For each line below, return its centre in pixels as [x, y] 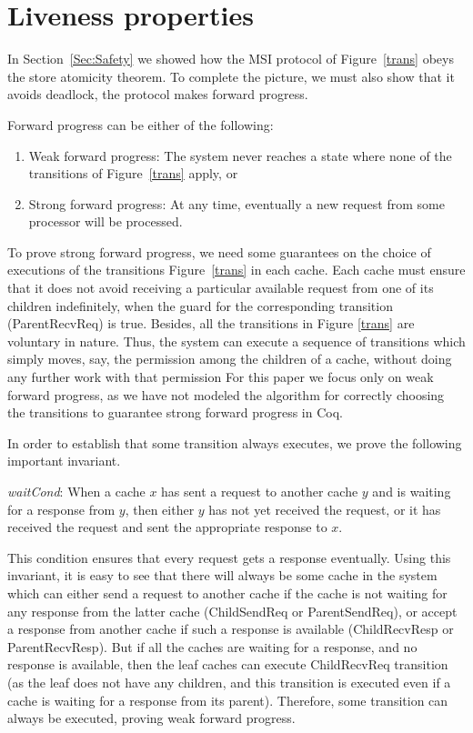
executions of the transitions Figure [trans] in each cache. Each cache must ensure [236, 270]
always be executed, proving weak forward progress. [151, 718]
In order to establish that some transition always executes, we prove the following [235, 442]
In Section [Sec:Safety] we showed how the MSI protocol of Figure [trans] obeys [231, 59]
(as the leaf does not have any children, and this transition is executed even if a [229, 682]
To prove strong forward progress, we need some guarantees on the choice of [219, 251]
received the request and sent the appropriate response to [167, 527]
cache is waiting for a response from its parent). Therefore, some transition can [228, 700]
